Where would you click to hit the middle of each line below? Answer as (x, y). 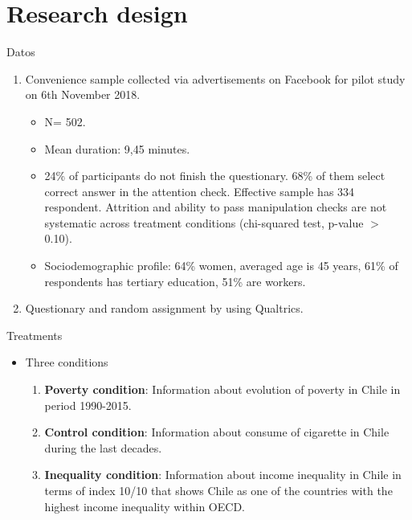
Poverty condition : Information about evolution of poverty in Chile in (222, 389)
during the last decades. (103, 447)
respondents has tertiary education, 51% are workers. (175, 281)
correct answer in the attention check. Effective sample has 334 (200, 191)
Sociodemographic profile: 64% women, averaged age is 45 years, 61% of (221, 266)
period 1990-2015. (88, 405)
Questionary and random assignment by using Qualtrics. (164, 308)
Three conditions (67, 362)
